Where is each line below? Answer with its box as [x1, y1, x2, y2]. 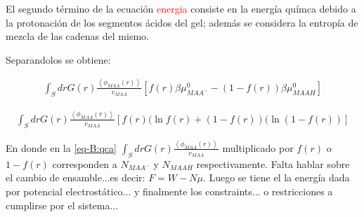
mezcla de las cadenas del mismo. [6, 29, 149, 43]
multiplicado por [222, 140, 294, 155]
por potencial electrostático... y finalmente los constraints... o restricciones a [6, 183, 333, 198]
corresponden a [52, 156, 117, 171]
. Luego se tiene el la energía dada [202, 170, 350, 185]
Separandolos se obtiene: [6, 52, 111, 66]
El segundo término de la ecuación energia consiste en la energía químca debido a [6, 1, 356, 15]
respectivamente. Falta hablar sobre [196, 156, 350, 171]
